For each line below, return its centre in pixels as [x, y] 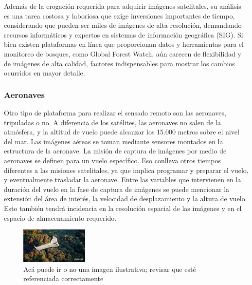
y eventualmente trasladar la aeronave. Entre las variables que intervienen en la [123, 180]
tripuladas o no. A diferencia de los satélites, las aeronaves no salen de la [112, 122]
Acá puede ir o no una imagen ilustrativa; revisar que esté [110, 269]
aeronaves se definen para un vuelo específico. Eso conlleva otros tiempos [113, 160]
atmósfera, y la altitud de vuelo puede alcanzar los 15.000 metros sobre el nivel [122, 132]
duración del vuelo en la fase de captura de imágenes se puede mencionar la [117, 189]
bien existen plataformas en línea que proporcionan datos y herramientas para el [124, 44]
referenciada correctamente [63, 278]
